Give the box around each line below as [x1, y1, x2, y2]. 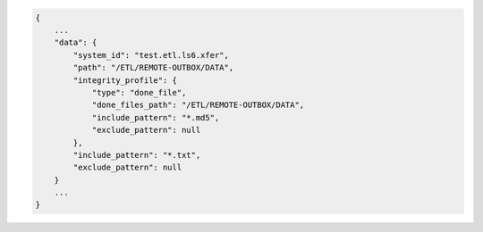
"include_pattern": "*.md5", [91, 112, 220, 122]
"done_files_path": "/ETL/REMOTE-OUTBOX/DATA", [91, 100, 305, 111]
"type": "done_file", [91, 87, 187, 97]
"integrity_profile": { [72, 75, 178, 85]
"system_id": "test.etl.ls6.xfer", [72, 50, 230, 60]
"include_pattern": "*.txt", [72, 150, 201, 160]
